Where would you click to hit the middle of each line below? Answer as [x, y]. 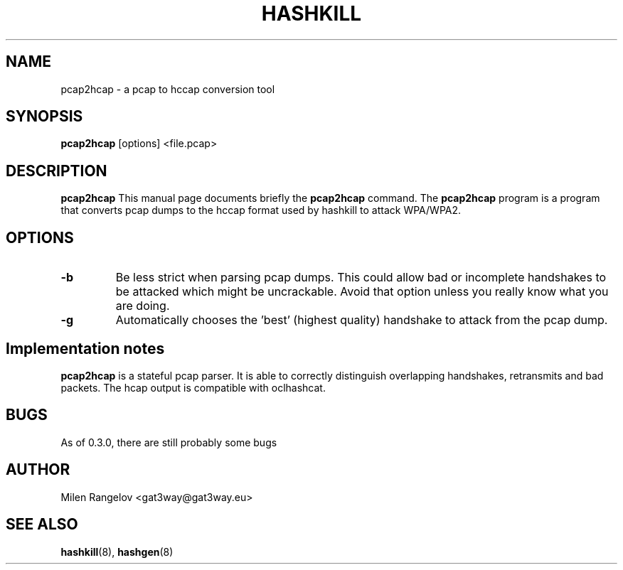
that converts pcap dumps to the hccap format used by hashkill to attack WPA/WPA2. [261, 210]
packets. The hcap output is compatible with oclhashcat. [193, 387]
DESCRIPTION [57, 171]
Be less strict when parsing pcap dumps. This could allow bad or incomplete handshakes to [361, 278]
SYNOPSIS [44, 117]
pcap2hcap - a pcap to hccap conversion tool [168, 89]
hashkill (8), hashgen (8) [117, 552]
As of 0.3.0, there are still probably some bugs [169, 442]
